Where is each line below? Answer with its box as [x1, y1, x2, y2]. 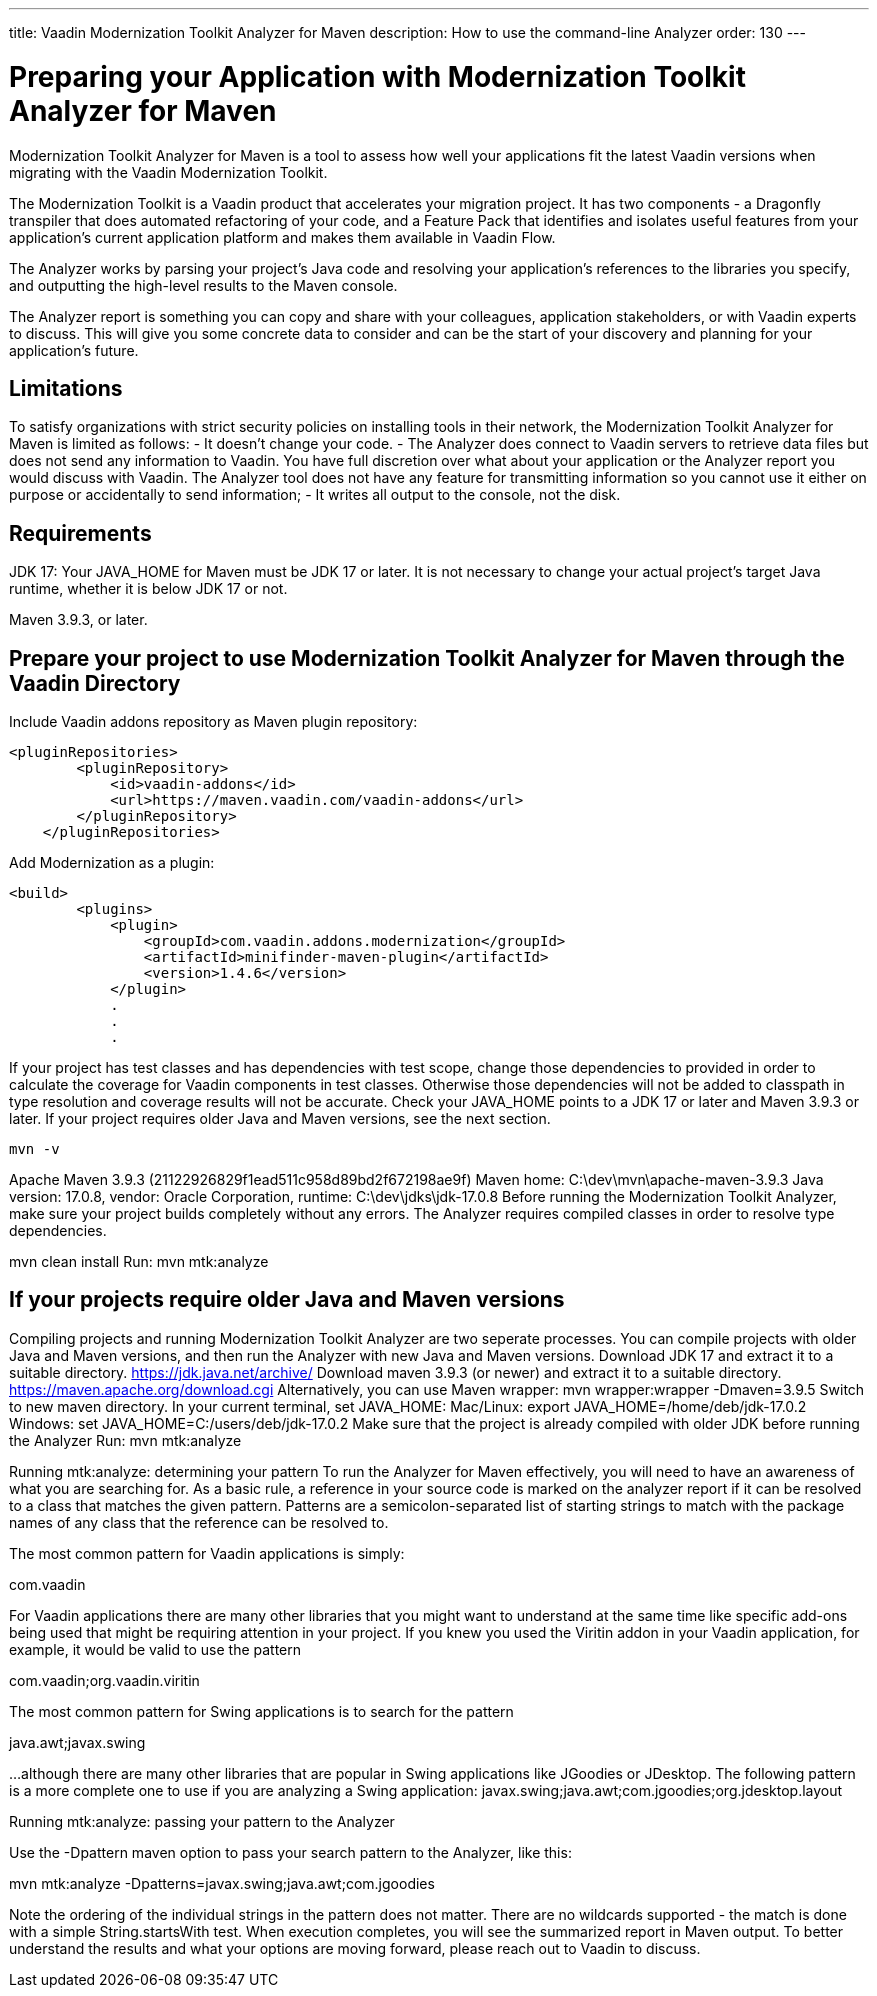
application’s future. [9, 341, 139, 359]
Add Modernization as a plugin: [9, 854, 215, 872]
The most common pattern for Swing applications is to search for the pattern [9, 1702, 514, 1720]
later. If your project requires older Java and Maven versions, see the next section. [9, 1110, 551, 1128]
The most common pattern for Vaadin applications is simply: [9, 1544, 405, 1562]
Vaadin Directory [9, 670, 181, 696]
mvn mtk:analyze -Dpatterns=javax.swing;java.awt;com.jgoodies [9, 1874, 435, 1892]
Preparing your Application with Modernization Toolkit [9, 59, 746, 94]
